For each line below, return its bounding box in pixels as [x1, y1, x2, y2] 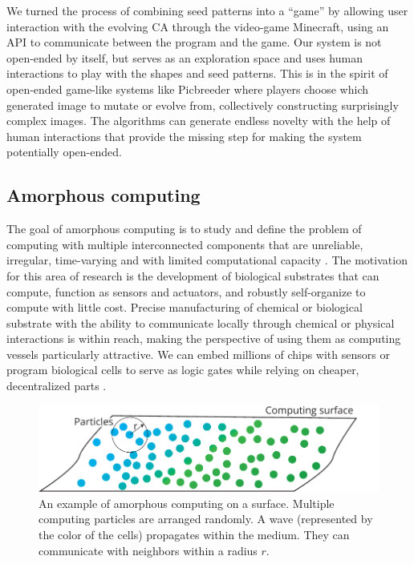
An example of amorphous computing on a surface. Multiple [39, 494, 335, 511]
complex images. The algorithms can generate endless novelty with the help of [6, 112, 391, 129]
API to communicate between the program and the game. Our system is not [6, 34, 382, 50]
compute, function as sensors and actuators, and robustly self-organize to [6, 283, 366, 300]
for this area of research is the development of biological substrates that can [6, 267, 379, 284]
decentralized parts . [6, 377, 107, 394]
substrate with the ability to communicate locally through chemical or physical [6, 314, 395, 331]
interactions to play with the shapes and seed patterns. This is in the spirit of [6, 65, 388, 82]
